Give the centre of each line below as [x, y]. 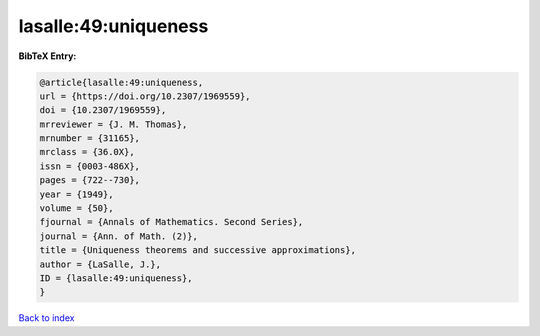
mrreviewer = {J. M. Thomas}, [113, 124]
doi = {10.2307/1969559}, [103, 110]
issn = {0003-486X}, [89, 166]
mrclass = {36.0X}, [87, 152]
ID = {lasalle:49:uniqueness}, [116, 278]
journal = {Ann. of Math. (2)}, [119, 236]
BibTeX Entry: [47, 56]
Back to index [46, 318]
